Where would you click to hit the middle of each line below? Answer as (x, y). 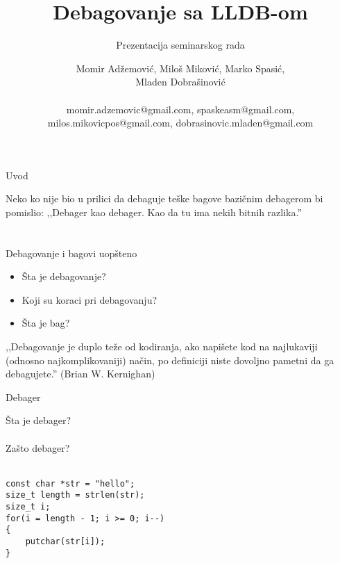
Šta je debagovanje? (64, 276)
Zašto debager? (38, 447)
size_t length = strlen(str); (75, 495)
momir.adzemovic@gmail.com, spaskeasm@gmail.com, (180, 109)
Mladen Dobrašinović (180, 82)
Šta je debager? (39, 420)
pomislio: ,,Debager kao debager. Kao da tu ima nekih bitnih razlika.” (154, 212)
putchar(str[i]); (65, 542)
